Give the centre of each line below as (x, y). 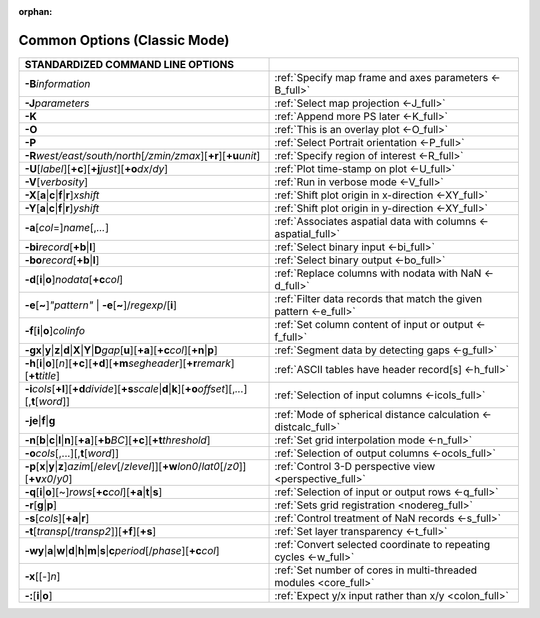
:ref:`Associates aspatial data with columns (375, 221)
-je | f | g (40, 420)
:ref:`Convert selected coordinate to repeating (382, 544)
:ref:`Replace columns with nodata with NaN (378, 273)
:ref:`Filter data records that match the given (378, 298)
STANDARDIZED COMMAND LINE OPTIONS (129, 64)
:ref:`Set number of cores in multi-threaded (376, 570)
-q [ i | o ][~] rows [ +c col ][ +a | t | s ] (93, 492)
